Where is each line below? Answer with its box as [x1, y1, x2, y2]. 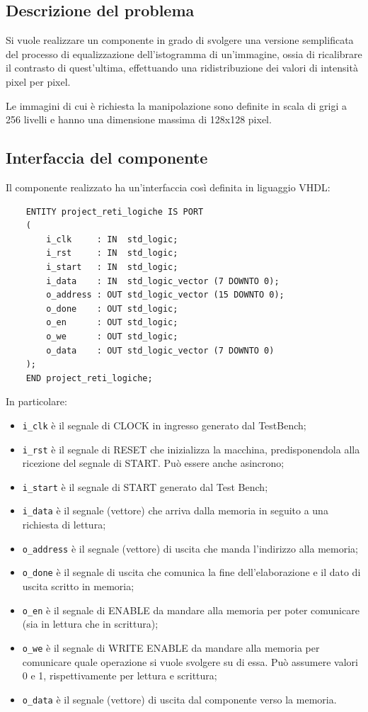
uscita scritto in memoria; [22, 579, 134, 593]
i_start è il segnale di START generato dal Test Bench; [22, 479, 268, 494]
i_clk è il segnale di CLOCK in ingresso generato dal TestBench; [22, 417, 306, 432]
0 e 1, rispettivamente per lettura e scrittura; [22, 668, 217, 683]
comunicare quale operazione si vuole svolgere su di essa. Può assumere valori [22, 654, 358, 669]
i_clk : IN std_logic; [46, 234, 178, 244]
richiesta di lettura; [22, 517, 106, 532]
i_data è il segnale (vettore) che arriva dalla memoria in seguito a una [22, 503, 328, 518]
